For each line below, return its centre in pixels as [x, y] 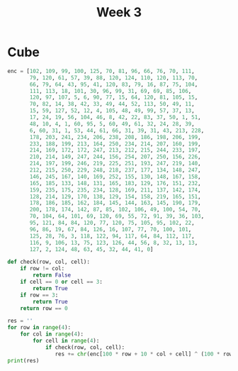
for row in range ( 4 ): [39, 328]
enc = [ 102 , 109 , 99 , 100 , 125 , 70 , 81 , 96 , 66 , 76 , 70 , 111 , [101, 71]
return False [52, 275]
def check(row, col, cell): [49, 262]
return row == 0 [44, 308]
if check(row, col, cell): [85, 347]
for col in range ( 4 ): [52, 334]
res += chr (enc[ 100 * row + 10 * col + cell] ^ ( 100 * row [144, 354]
